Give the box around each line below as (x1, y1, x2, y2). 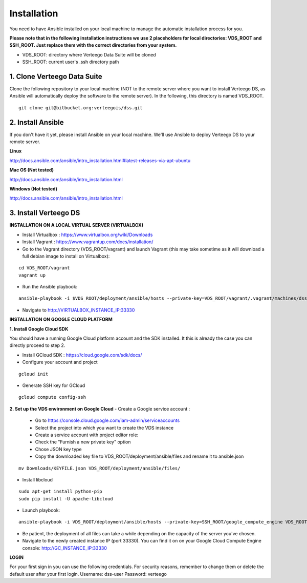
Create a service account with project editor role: (35, 432, 139, 438)
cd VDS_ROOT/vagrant (18, 265, 70, 271)
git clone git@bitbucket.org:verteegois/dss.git (18, 105, 143, 110)
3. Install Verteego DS (9, 208, 80, 218)
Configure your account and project (22, 359, 98, 365)
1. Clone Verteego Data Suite (9, 72, 102, 81)
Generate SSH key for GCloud (22, 382, 85, 388)
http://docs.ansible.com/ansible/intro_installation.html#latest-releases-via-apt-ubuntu (9, 157, 191, 164)
